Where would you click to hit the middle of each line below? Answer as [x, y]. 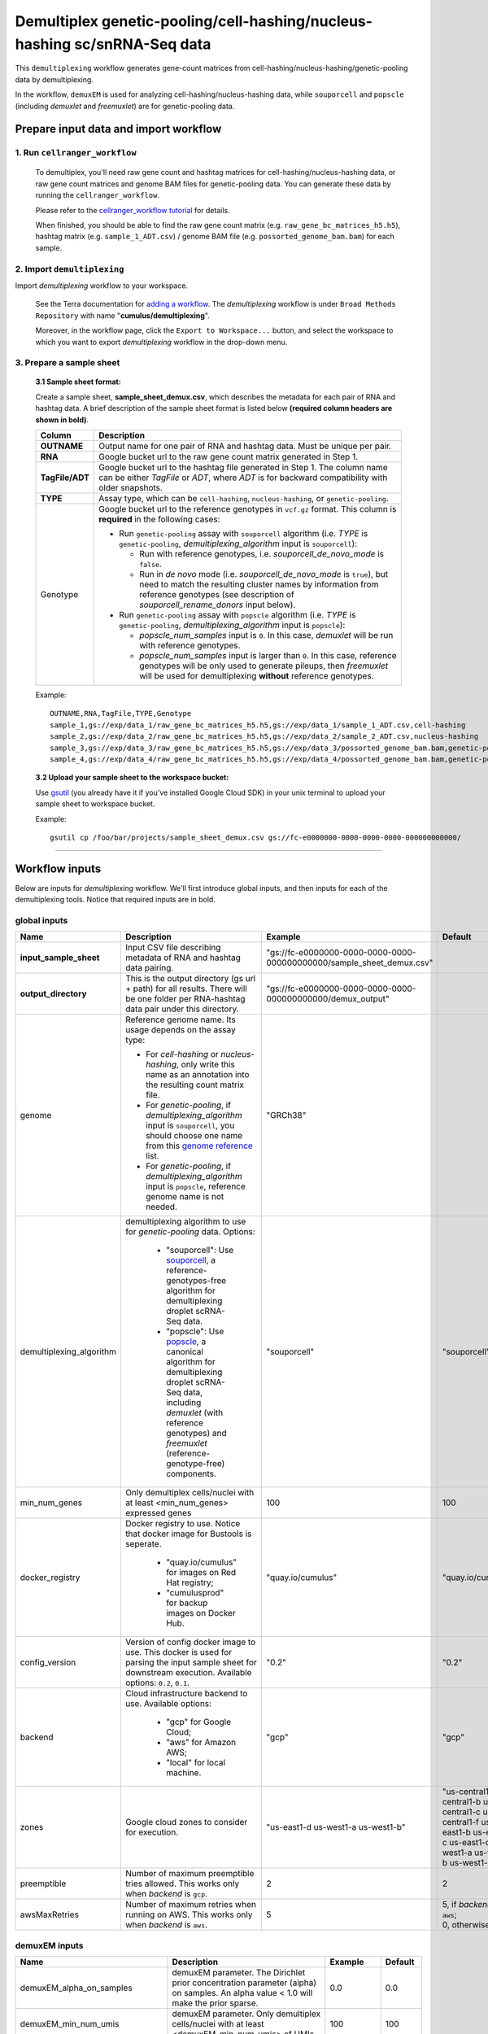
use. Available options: [168, 1704]
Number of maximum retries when [190, 1905]
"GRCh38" [286, 1115]
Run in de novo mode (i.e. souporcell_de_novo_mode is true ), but [264, 574]
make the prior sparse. [215, 2003]
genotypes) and [196, 1434]
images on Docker [200, 1613]
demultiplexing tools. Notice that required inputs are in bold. [115, 900]
